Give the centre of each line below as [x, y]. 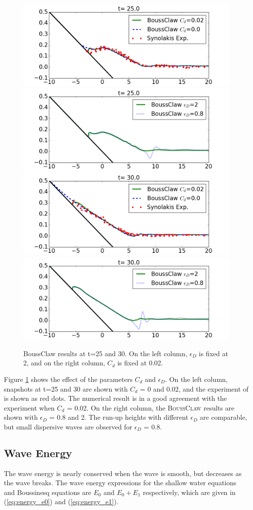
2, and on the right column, [64, 363]
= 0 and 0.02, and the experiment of [194, 388]
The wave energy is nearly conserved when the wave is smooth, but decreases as [123, 473]
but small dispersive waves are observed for [68, 426]
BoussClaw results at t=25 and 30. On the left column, [105, 353]
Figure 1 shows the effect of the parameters [68, 379]
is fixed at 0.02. [140, 363]
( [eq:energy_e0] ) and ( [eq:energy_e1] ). [61, 502]
